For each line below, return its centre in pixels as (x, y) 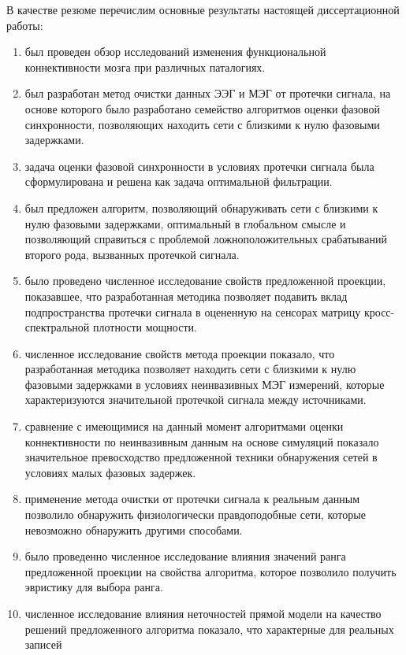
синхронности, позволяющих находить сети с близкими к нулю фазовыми (202, 124)
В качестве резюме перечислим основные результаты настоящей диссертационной (203, 9)
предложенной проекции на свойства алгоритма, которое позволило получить (210, 571)
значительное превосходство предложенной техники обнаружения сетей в (201, 457)
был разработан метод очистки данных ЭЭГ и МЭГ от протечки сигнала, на (208, 93)
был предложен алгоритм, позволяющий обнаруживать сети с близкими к (201, 207)
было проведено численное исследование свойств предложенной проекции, (205, 281)
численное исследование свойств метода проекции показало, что (180, 353)
